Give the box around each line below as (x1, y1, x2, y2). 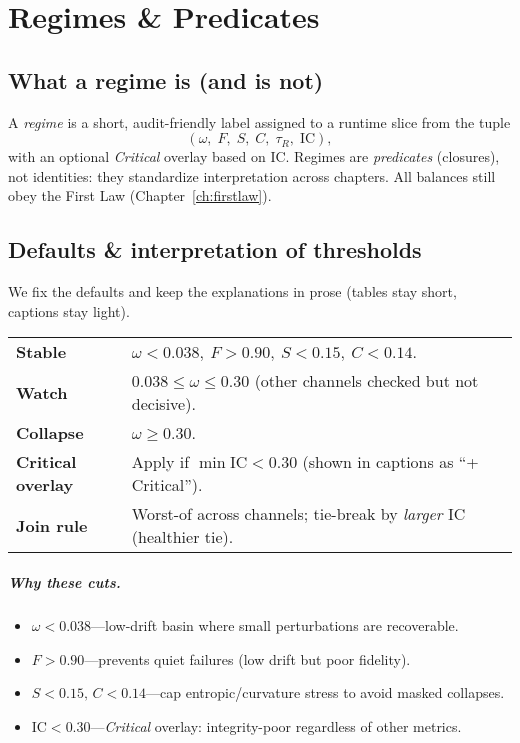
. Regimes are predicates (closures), (285, 146, 500, 167)
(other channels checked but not (254, 369, 479, 393)
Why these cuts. (8, 571, 121, 592)
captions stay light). (8, 300, 130, 321)
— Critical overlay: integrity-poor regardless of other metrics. (90, 715, 462, 736)
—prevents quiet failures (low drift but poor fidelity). (84, 648, 411, 669)
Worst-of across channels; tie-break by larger (131, 502, 443, 526)
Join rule (16, 513, 88, 537)
